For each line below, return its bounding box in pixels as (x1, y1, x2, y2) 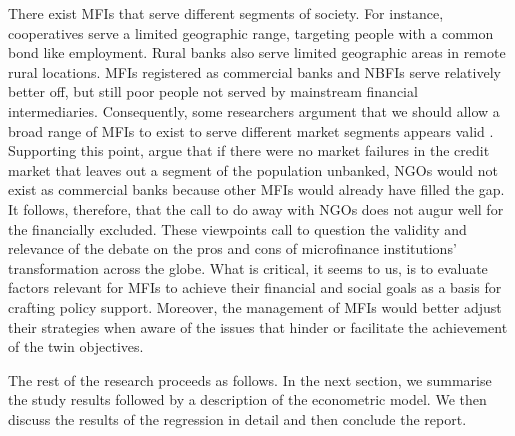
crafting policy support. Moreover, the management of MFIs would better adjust (8, 296, 502, 317)
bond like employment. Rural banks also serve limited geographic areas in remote (8, 42, 506, 63)
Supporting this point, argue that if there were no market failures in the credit (8, 140, 490, 161)
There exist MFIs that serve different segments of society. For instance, (8, 3, 444, 23)
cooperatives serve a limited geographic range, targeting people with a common (8, 22, 494, 43)
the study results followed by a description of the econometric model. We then (8, 389, 487, 410)
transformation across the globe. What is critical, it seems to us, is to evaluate (8, 257, 488, 278)
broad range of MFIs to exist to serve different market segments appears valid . (8, 120, 494, 141)
